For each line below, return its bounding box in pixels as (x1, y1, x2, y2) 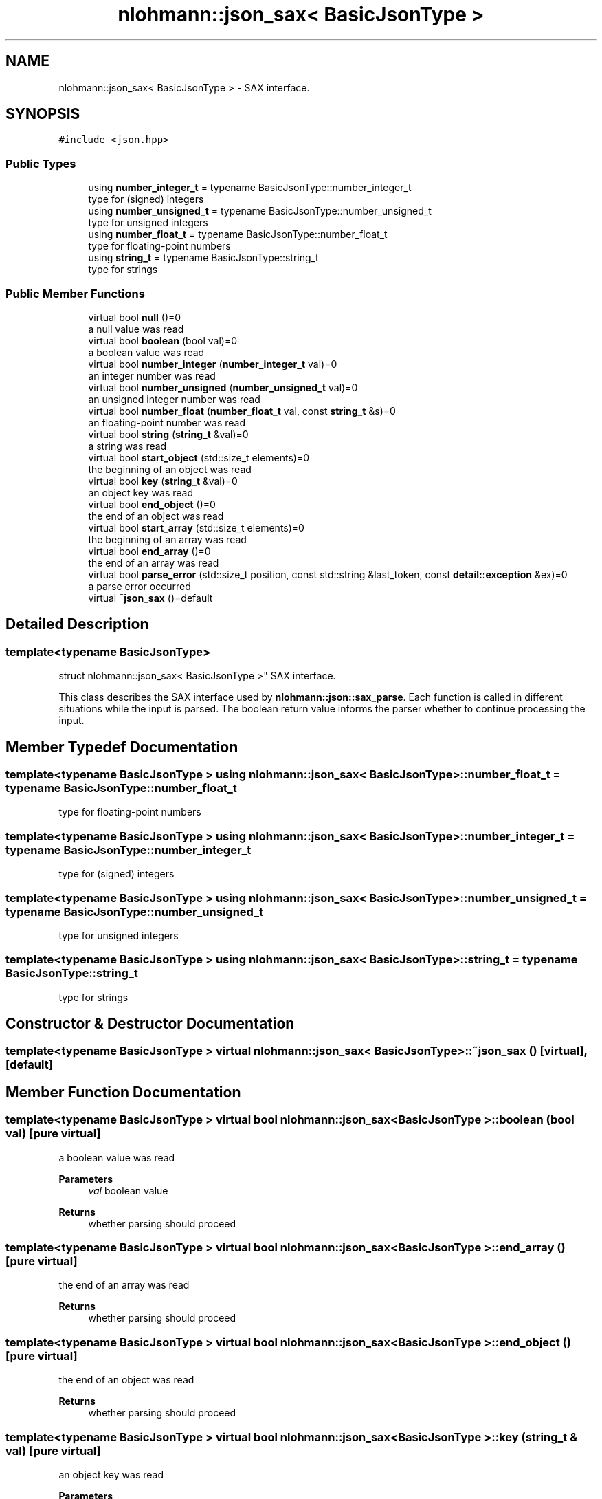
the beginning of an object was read (88, 463, 252, 475)
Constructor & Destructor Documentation (5, 1015, 295, 1033)
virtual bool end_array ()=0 (88, 545, 211, 557)
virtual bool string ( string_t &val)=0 (88, 428, 249, 440)
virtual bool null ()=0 (88, 311, 181, 323)
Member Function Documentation (5, 1083, 241, 1101)
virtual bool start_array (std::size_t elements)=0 (88, 521, 304, 534)
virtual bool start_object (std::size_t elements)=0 (88, 451, 310, 463)
